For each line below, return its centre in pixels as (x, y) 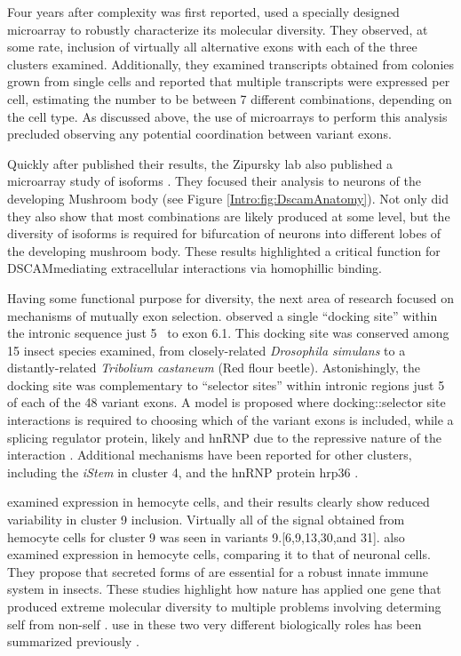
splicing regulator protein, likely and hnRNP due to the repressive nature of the (224, 437)
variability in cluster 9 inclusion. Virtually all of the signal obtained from (206, 520)
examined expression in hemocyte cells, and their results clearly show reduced (219, 502)
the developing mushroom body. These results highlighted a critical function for (224, 250)
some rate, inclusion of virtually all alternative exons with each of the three (212, 47)
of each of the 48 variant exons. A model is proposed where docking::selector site (227, 402)
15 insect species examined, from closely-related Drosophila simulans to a (207, 350)
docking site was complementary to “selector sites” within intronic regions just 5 (226, 384)
